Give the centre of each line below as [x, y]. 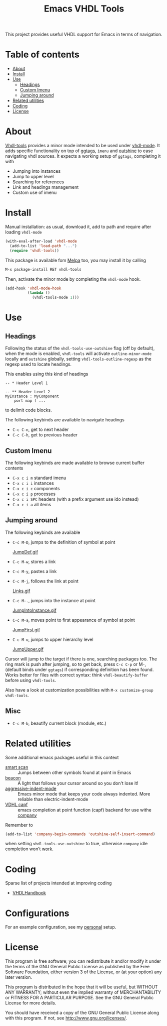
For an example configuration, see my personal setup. [61, 927]
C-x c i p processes [34, 494]
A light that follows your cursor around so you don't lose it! [78, 783]
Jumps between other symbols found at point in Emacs [74, 772]
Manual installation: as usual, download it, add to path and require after [78, 227]
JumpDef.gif [25, 552]
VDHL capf [16, 805]
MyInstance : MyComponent [32, 396]
